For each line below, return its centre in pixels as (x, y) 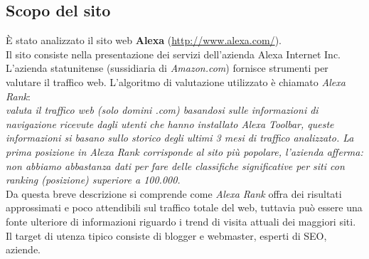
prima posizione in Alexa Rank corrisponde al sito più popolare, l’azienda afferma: (184, 151)
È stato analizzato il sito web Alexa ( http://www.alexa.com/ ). (144, 40)
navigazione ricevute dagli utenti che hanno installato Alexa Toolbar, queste (170, 123)
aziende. (23, 249)
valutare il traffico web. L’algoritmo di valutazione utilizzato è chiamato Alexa (176, 81)
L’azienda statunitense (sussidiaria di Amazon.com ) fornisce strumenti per (167, 68)
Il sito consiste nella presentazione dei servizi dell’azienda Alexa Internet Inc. (173, 54)
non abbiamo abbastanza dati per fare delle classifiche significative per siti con (175, 165)
